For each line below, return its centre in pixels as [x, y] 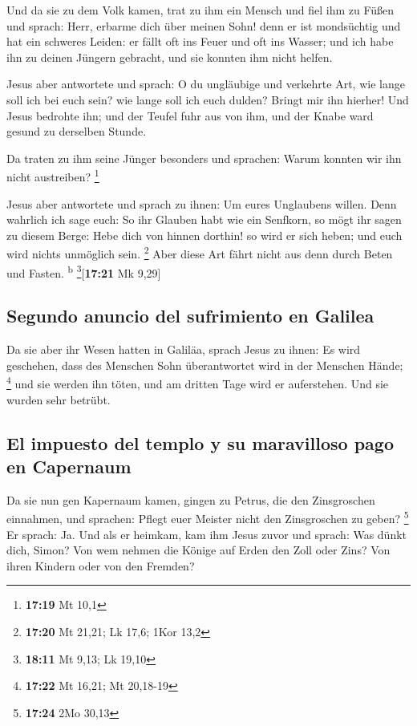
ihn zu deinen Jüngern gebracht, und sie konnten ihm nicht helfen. [170, 57]
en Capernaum [69, 466]
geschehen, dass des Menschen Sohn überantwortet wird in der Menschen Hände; [205, 365]
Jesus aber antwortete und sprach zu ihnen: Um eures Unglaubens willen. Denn [202, 203]
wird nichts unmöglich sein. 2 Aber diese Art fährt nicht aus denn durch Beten [200, 253]
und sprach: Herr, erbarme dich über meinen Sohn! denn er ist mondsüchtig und [204, 25]
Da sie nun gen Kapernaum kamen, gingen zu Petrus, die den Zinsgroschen [191, 499]
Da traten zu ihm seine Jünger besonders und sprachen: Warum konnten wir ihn [204, 158]
